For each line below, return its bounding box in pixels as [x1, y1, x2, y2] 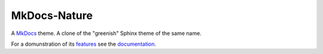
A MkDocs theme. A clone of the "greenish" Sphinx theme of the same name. [11, 30, 202, 37]
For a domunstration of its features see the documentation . [11, 40, 157, 47]
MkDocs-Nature [11, 9, 93, 22]
